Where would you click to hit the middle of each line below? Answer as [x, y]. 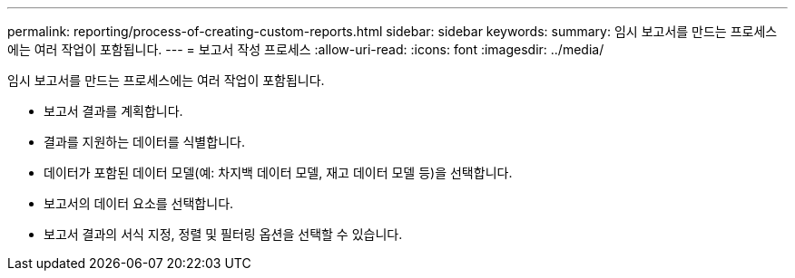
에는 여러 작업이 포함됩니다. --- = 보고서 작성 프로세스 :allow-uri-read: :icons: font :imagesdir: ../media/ [306, 49]
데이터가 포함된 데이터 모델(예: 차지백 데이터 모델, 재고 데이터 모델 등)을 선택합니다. [278, 173]
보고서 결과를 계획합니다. [113, 111]
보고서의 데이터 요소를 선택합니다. [139, 203]
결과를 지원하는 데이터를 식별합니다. [144, 142]
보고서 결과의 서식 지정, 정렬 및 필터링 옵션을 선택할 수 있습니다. [223, 234]
